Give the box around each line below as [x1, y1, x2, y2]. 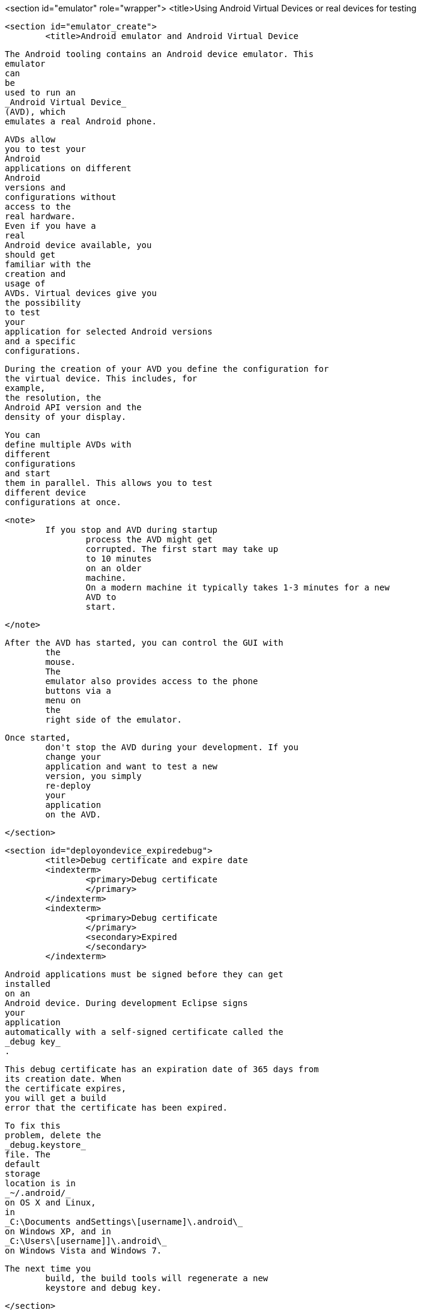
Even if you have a [5, 221, 96, 231]
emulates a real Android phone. [5, 117, 157, 126]
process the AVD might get [85, 535, 213, 544]
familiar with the [5, 259, 91, 269]
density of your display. [5, 412, 127, 422]
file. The [5, 1150, 50, 1159]
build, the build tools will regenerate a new [45, 1273, 268, 1283]
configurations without [5, 192, 117, 202]
